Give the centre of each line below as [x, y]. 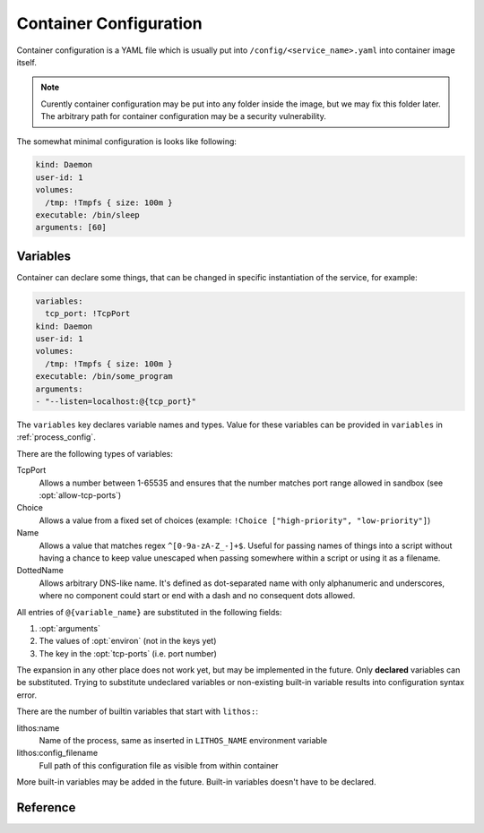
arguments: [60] [71, 228]
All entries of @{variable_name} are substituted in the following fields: [149, 612]
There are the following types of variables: [95, 453]
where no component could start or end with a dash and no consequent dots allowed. [197, 596]
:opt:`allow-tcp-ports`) [80, 495]
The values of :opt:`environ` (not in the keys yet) [128, 641]
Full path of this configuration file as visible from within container [159, 765]
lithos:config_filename [57, 753]
